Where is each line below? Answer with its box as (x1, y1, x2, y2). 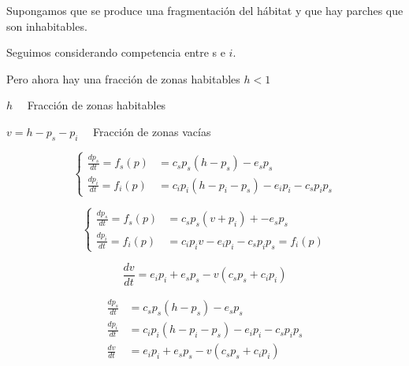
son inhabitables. (6, 17, 87, 34)
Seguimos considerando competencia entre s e (6, 44, 225, 61)
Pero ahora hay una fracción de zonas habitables (6, 70, 240, 87)
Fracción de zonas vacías (93, 123, 211, 139)
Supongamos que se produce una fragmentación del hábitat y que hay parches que (6, 2, 403, 18)
